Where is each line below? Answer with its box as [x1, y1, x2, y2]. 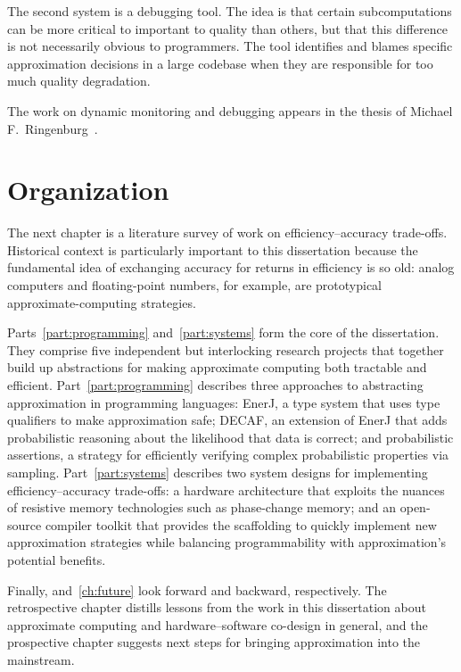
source [7, 515, 42, 534]
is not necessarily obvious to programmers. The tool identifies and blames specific [7, 37, 453, 55]
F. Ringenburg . [7, 119, 98, 137]
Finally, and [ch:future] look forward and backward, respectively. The [7, 580, 387, 599]
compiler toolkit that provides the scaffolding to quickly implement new [45, 515, 437, 534]
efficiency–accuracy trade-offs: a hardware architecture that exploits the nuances [7, 480, 445, 499]
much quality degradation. [7, 71, 151, 90]
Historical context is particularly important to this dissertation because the [7, 240, 418, 259]
